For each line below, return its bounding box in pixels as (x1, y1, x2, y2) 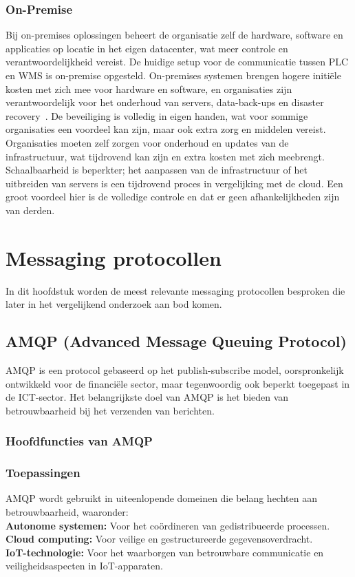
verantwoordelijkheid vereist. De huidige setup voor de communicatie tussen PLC (6, 54, 349, 69)
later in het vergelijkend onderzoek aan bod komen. (6, 297, 222, 311)
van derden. (6, 202, 55, 217)
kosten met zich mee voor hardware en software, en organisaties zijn (6, 81, 292, 96)
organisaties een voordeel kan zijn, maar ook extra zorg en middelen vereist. (6, 122, 326, 136)
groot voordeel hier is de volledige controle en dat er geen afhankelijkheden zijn (6, 189, 340, 204)
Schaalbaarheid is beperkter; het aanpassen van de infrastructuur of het (6, 162, 308, 177)
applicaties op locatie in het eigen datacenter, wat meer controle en (6, 41, 288, 55)
